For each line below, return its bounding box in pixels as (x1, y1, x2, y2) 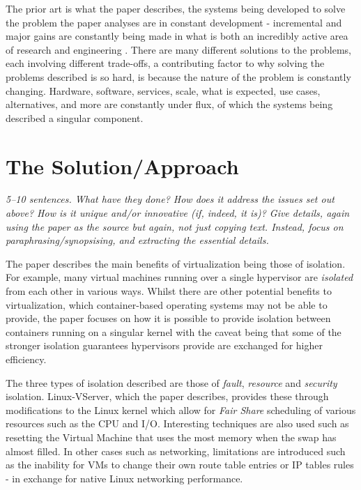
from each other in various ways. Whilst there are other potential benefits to (6, 284, 332, 298)
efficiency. (6, 352, 47, 366)
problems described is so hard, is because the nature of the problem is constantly (6, 69, 351, 84)
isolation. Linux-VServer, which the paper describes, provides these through (6, 389, 329, 404)
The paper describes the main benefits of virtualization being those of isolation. (6, 256, 346, 270)
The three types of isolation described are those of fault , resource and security (6, 375, 337, 390)
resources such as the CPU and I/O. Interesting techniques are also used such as (6, 416, 349, 431)
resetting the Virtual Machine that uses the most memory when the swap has (6, 429, 337, 444)
